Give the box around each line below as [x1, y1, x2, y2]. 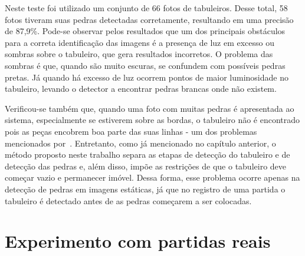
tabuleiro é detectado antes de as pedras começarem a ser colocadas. [5, 194, 252, 207]
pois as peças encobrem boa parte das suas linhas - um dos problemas [5, 125, 257, 137]
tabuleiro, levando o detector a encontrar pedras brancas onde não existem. [5, 82, 277, 95]
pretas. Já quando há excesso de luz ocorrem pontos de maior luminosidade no [5, 71, 288, 83]
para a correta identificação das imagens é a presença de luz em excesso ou [5, 36, 275, 48]
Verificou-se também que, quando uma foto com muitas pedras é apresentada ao [5, 102, 294, 114]
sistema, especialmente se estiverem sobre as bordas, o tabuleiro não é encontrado [5, 114, 300, 126]
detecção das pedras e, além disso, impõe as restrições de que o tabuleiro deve [5, 159, 287, 172]
